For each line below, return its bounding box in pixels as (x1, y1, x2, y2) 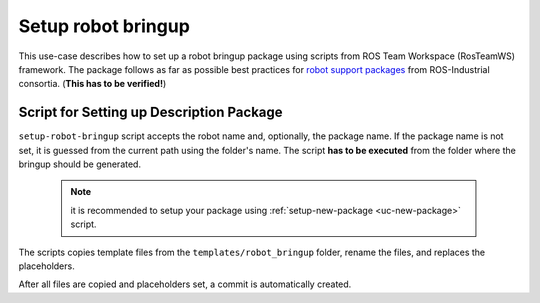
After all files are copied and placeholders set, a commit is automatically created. (18, 278, 352, 290)
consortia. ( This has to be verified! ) (18, 78, 167, 90)
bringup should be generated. (18, 158, 142, 170)
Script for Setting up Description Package (18, 104, 284, 121)
